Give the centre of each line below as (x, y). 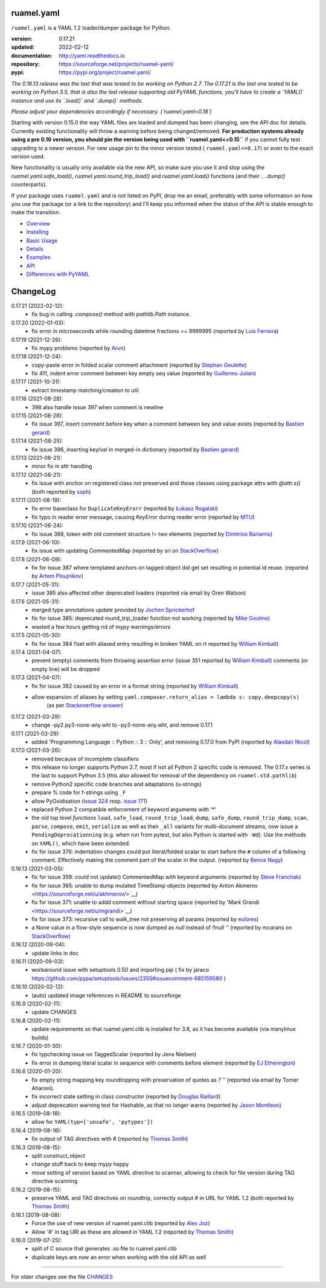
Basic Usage (42, 240)
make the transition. (36, 212)
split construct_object (59, 1156)
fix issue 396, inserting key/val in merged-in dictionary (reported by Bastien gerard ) (136, 449)
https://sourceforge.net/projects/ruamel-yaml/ (117, 64)
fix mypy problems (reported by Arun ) (79, 348)
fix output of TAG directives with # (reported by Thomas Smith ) (110, 1139)
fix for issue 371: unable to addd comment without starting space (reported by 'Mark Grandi (145, 902)
